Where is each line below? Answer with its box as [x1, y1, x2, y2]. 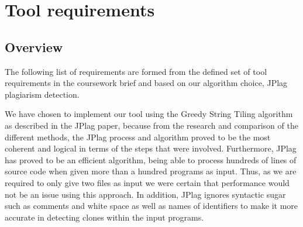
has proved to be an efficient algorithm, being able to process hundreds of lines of [5, 153, 297, 166]
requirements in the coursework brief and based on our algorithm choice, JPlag [5, 77, 288, 89]
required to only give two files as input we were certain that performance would [5, 176, 290, 188]
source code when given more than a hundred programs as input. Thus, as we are [5, 165, 297, 177]
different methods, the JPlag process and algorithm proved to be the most [5, 130, 271, 143]
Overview [5, 37, 63, 56]
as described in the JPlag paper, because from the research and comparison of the [5, 119, 298, 131]
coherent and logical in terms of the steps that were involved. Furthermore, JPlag [5, 142, 297, 154]
